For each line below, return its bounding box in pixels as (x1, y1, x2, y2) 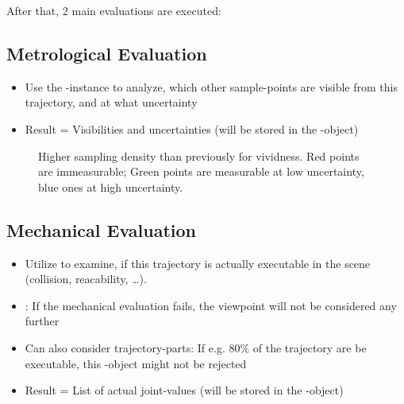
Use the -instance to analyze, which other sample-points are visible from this (25, 78, 398, 95)
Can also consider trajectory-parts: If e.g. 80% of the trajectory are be (25, 339, 367, 355)
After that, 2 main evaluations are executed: (6, 2, 221, 18)
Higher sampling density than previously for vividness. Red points (38, 147, 360, 164)
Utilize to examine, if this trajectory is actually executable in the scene (25, 254, 371, 271)
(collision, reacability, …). (25, 270, 147, 287)
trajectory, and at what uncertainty (25, 94, 198, 111)
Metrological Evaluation (6, 41, 207, 65)
